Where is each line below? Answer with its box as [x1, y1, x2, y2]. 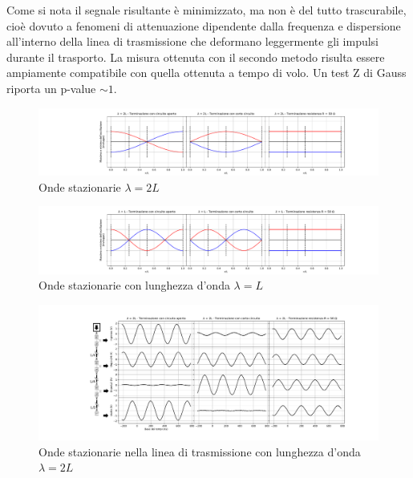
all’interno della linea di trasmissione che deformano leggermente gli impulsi [6, 33, 379, 50]
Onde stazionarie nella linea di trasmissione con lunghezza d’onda [38, 443, 361, 460]
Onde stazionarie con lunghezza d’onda [38, 277, 230, 294]
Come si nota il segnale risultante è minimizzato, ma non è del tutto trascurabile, [6, 2, 407, 18]
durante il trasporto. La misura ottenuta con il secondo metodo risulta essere [6, 48, 385, 65]
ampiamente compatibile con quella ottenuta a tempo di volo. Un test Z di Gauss [6, 64, 407, 81]
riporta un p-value [6, 79, 96, 96]
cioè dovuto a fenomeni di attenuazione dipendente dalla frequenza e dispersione [6, 17, 401, 34]
